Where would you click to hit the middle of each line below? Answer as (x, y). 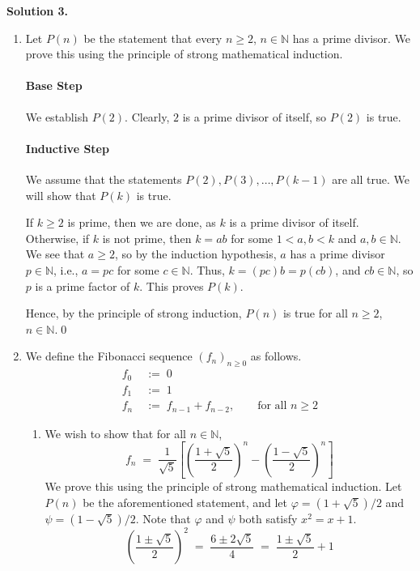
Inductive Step (67, 148)
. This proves (172, 285)
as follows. (276, 356)
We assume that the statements (104, 179)
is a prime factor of (83, 285)
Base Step (54, 85)
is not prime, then (147, 238)
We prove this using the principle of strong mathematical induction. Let (223, 486)
